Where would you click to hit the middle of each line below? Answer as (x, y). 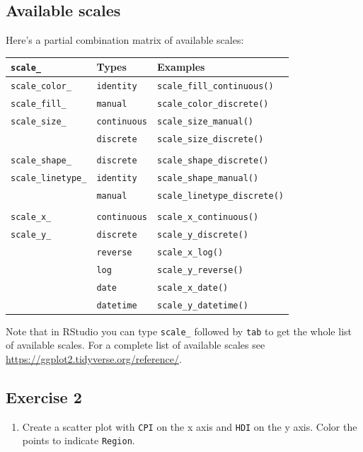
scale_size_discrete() (210, 139)
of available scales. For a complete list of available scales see (136, 345)
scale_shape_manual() (208, 178)
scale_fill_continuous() (215, 87)
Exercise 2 (44, 396)
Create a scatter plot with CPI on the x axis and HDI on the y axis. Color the (190, 426)
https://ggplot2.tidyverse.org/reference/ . (94, 358)
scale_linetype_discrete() (220, 196)
